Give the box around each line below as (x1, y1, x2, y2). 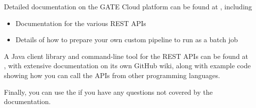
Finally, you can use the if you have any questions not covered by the (4, 86, 213, 97)
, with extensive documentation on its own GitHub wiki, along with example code (4, 60, 251, 71)
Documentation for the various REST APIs (15, 18, 146, 28)
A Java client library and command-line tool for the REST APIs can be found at (4, 51, 249, 61)
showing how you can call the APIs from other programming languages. (4, 70, 220, 80)
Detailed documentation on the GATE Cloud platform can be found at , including (4, 1, 252, 11)
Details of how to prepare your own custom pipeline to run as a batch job (15, 34, 238, 45)
